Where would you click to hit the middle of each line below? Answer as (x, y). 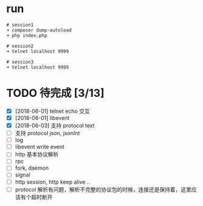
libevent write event (40, 147)
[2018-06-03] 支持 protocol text (55, 125)
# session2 (20, 46)
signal (22, 175)
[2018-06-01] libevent (42, 118)
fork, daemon (32, 168)
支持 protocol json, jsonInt (47, 133)
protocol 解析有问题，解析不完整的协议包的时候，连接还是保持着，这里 (103, 189)
